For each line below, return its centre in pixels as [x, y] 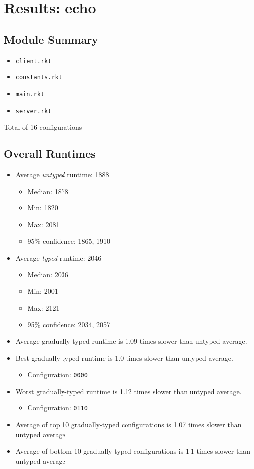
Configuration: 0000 [58, 374]
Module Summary [51, 39]
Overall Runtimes [50, 154]
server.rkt [33, 111]
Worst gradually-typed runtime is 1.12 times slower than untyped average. [128, 391]
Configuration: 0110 [58, 408]
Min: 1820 [43, 208]
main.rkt [30, 94]
